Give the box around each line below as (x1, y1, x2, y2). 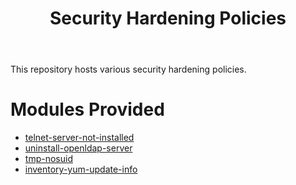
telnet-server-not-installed (24, 132, 135, 144)
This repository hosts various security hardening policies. (10, 63, 247, 76)
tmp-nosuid (24, 153, 73, 165)
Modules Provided (10, 98, 165, 121)
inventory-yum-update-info (24, 163, 138, 176)
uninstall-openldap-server (24, 142, 133, 154)
